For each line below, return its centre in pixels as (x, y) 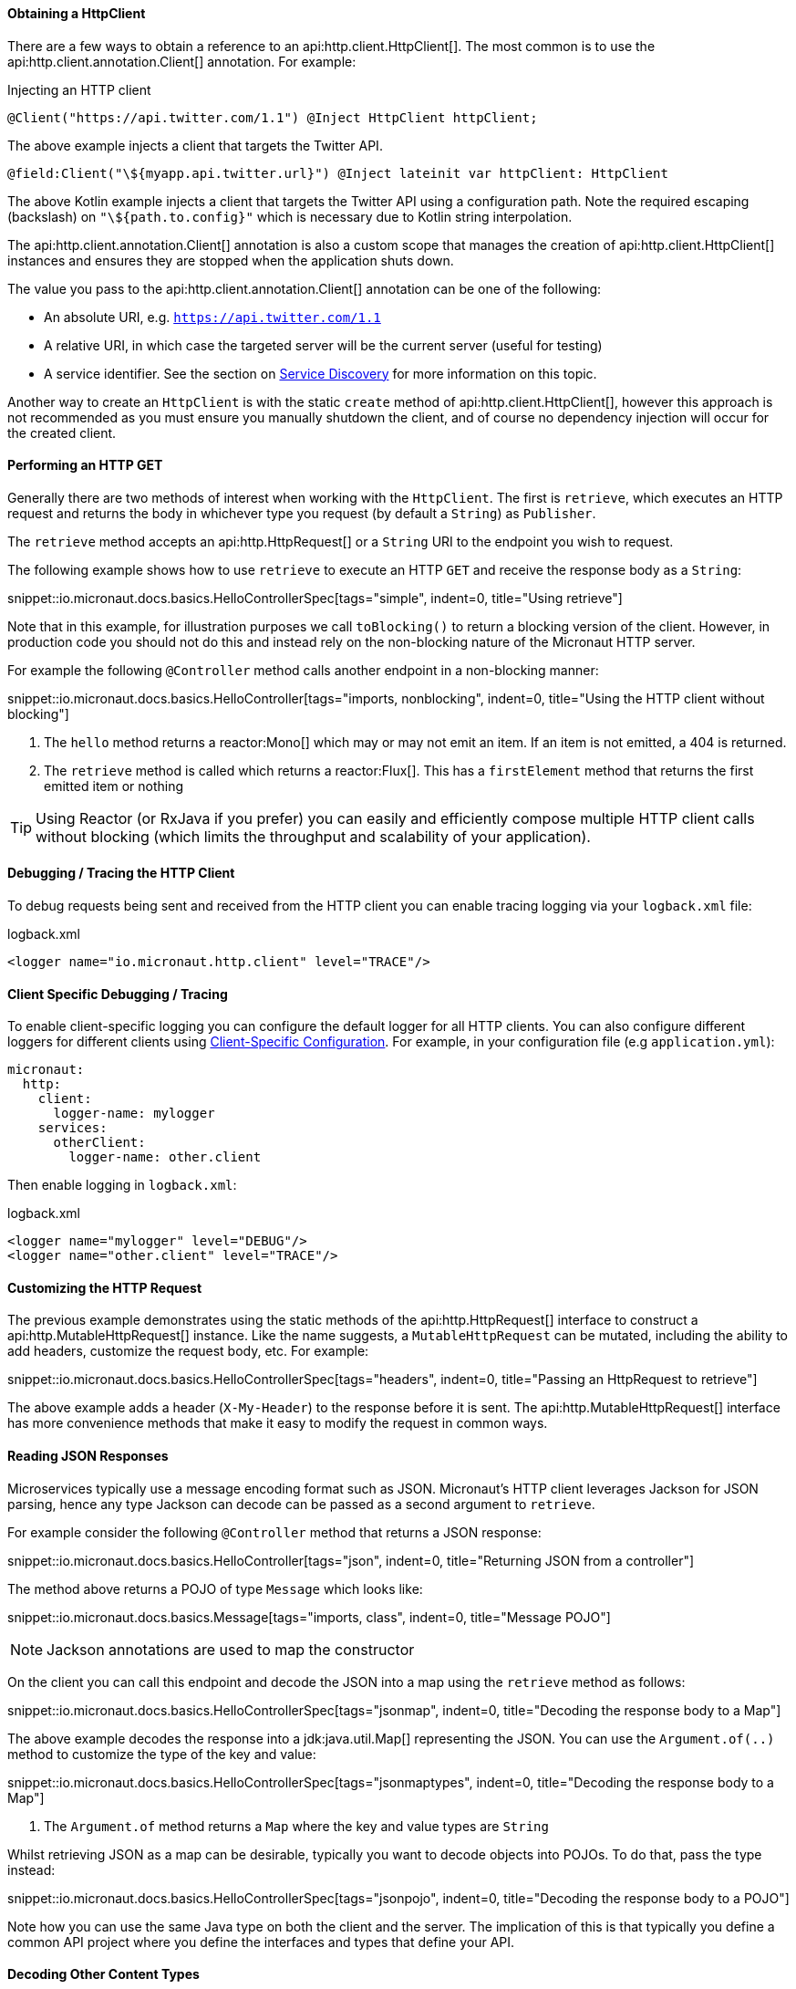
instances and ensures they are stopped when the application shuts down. (231, 260)
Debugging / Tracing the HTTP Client (121, 873)
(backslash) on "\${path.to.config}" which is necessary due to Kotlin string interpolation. (290, 216)
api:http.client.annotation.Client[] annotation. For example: (182, 61)
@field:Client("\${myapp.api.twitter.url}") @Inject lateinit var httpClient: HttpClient (338, 173)
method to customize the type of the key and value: (162, 1754)
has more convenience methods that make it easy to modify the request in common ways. (278, 1423)
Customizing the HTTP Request (105, 1287)
